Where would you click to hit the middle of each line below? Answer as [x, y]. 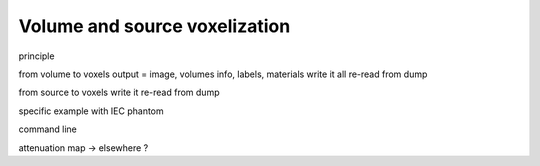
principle [36, 56]
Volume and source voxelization [154, 26]
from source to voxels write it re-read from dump [119, 92]
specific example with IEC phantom [91, 111]
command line [47, 129]
